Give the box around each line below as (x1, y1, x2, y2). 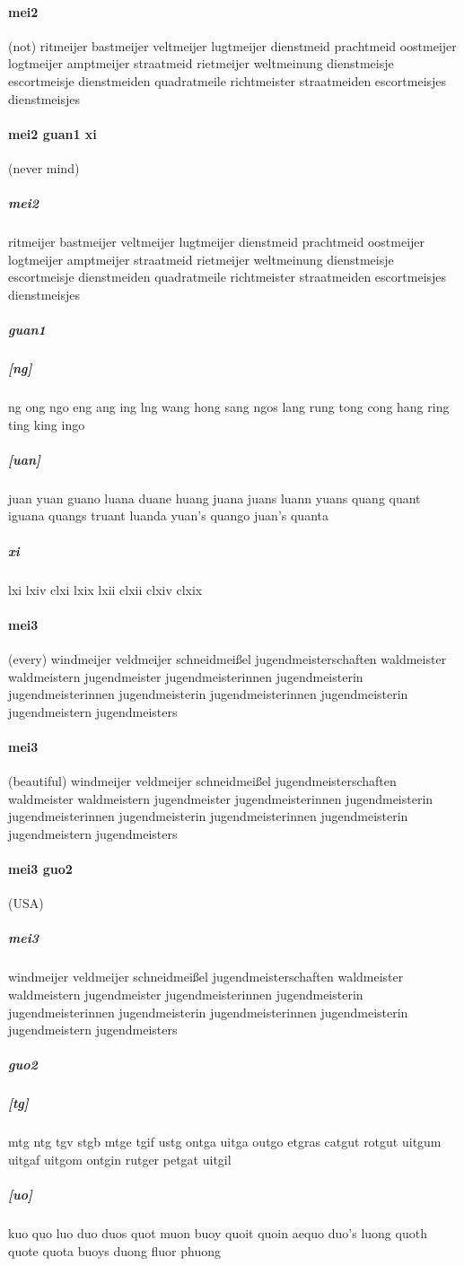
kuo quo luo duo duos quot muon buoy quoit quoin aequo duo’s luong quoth (8, 1224, 427, 1243)
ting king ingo (8, 415, 85, 433)
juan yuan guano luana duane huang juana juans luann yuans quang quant (8, 488, 421, 507)
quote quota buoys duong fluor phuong (8, 1241, 222, 1260)
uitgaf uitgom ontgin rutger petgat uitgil (8, 1149, 232, 1168)
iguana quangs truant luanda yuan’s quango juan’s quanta (8, 506, 328, 525)
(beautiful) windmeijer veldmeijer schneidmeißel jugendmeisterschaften (8, 772, 397, 790)
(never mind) (8, 158, 80, 177)
